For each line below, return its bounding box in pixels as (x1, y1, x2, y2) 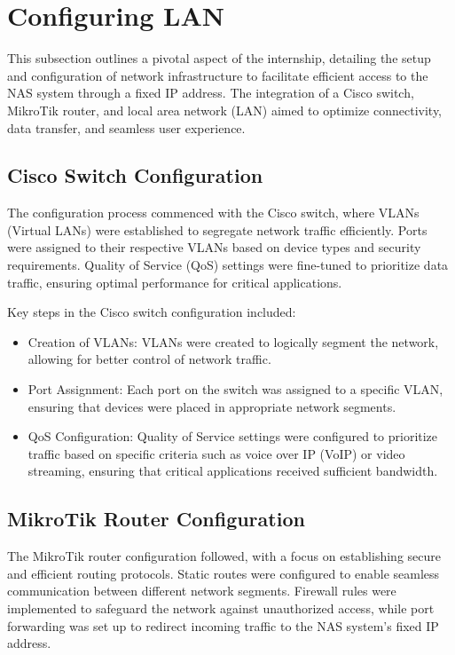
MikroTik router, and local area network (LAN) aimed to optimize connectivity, (7, 100, 443, 119)
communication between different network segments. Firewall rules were (7, 581, 396, 600)
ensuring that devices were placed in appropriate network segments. (27, 397, 396, 415)
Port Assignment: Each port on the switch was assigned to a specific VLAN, (27, 380, 443, 399)
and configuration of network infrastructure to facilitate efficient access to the (7, 66, 428, 84)
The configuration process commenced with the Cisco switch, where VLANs (7, 203, 420, 222)
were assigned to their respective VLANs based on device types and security (7, 238, 421, 256)
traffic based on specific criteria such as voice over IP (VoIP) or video (27, 444, 405, 462)
